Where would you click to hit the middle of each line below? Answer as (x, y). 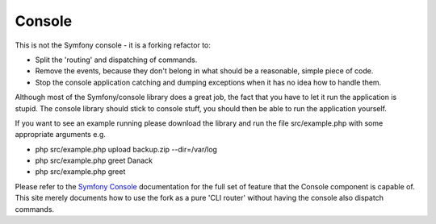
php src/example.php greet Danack (94, 160)
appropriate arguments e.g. (61, 135)
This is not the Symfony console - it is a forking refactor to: (113, 45)
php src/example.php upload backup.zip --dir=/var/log (126, 149)
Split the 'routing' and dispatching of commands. (116, 60)
